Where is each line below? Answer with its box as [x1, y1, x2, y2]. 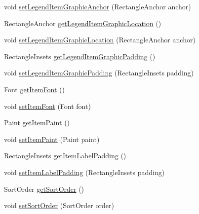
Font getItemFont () [4, 84, 65, 94]
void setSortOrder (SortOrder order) [4, 200, 114, 211]
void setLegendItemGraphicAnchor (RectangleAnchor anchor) [4, 1, 191, 11]
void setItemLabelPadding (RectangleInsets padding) [4, 167, 165, 177]
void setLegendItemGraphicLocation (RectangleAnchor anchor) [4, 35, 196, 45]
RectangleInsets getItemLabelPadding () [4, 150, 126, 161]
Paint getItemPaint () [4, 117, 70, 128]
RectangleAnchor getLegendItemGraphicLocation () [4, 18, 161, 28]
